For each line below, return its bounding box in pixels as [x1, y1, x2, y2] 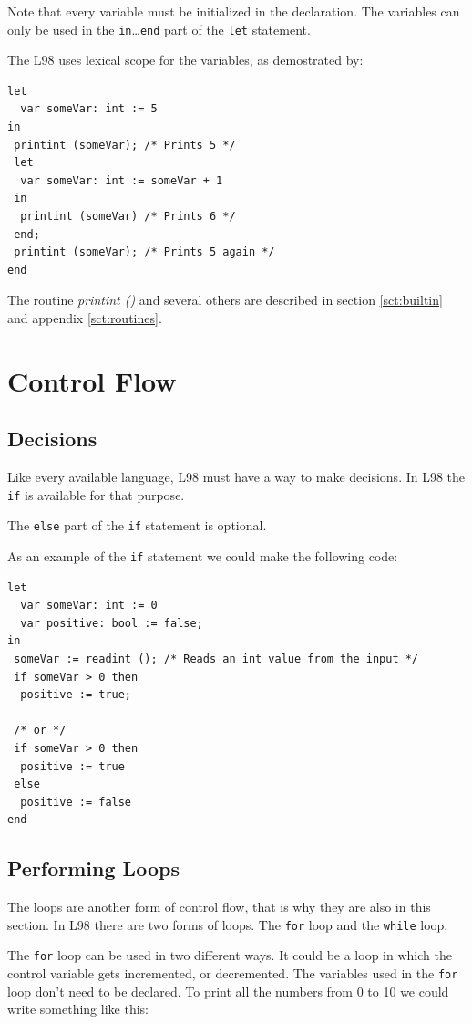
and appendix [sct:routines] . [7, 308, 162, 327]
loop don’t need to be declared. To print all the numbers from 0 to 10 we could [7, 981, 449, 1000]
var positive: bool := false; [20, 616, 203, 630]
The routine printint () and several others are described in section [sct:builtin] [7, 290, 443, 309]
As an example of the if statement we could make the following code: [7, 547, 398, 566]
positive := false [20, 795, 132, 809]
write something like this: [7, 999, 149, 1019]
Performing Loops [7, 854, 180, 883]
